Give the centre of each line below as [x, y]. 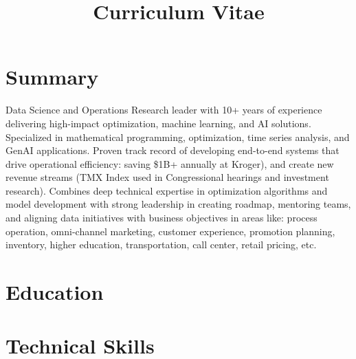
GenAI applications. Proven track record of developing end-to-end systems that [173, 150]
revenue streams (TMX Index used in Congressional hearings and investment [167, 177]
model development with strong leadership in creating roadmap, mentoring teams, [178, 204]
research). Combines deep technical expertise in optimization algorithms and [167, 190]
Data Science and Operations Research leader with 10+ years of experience [164, 110]
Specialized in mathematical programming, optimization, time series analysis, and [178, 137]
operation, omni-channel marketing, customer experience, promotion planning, [170, 231]
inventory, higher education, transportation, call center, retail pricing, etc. [161, 244]
